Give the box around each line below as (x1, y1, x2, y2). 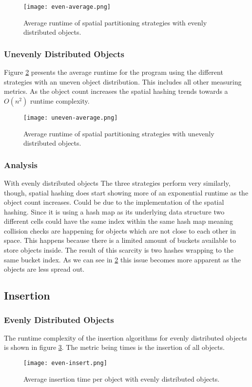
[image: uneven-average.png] (23, 114, 118, 121)
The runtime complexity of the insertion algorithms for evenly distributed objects (4, 332, 247, 343)
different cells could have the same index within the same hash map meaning (4, 216, 233, 226)
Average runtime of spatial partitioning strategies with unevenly (23, 128, 214, 138)
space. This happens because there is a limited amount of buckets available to (4, 235, 236, 245)
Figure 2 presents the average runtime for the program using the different (4, 67, 223, 77)
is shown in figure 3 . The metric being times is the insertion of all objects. (4, 342, 225, 352)
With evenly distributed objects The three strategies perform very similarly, (4, 177, 231, 188)
